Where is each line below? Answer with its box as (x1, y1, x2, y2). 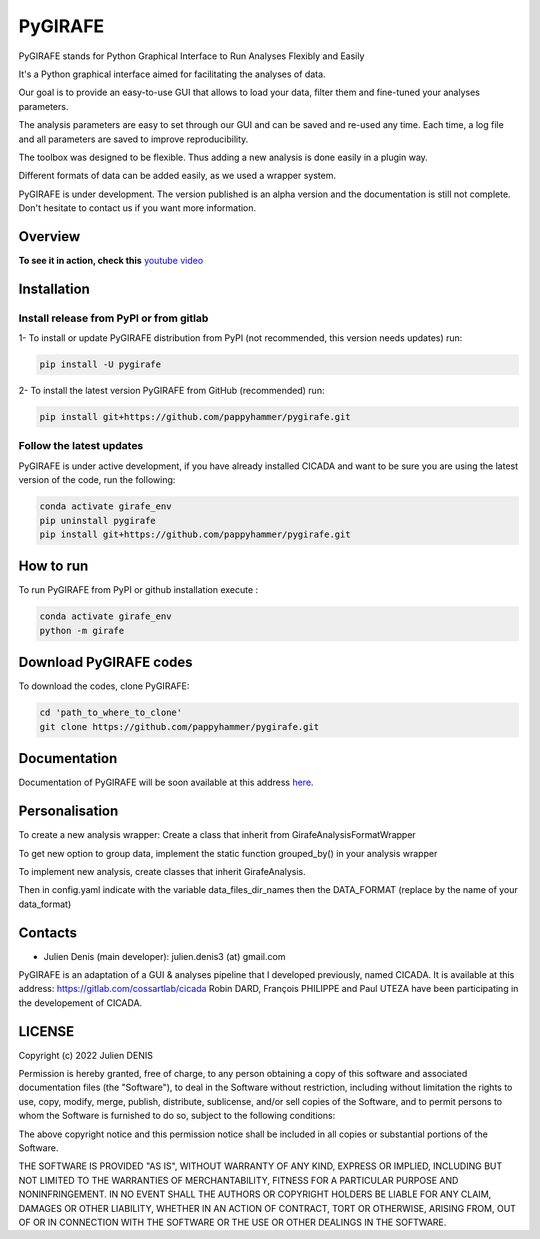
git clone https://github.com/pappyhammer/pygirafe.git (39, 721, 320, 732)
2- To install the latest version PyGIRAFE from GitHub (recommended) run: (18, 385, 325, 397)
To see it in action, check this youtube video (18, 254, 204, 266)
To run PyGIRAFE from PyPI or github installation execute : (18, 584, 259, 596)
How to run (18, 558, 89, 575)
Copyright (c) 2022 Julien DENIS (18, 1049, 154, 1061)
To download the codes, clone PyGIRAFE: (18, 680, 190, 692)
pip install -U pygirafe (39, 359, 162, 370)
